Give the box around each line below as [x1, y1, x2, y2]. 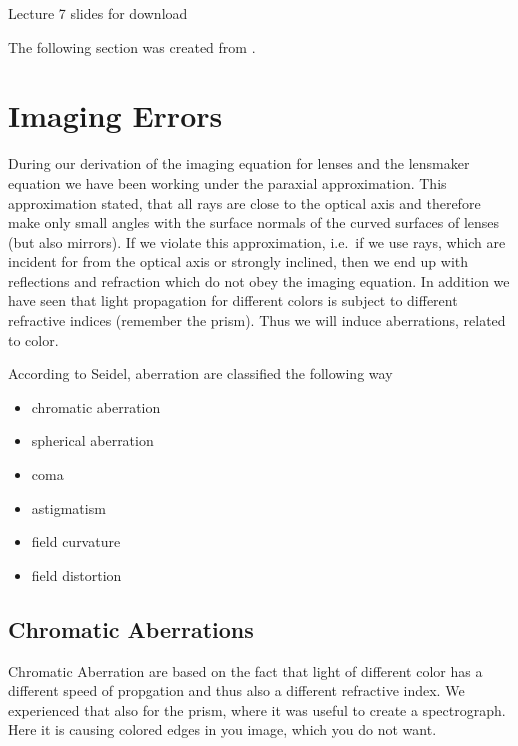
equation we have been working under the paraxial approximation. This [8, 172, 447, 193]
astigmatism [31, 497, 106, 518]
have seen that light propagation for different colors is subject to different [8, 290, 458, 311]
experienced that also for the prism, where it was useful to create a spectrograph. [8, 699, 506, 720]
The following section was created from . [8, 36, 256, 57]
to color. [8, 329, 59, 350]
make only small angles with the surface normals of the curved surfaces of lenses [8, 212, 500, 233]
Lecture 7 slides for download [8, 3, 188, 23]
